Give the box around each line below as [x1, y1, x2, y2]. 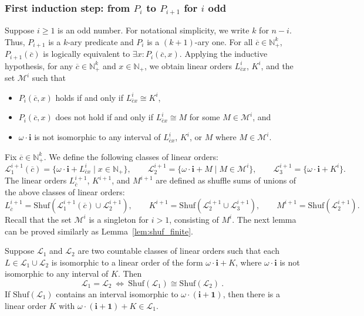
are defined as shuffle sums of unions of [156, 174, 296, 186]
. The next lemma [232, 213, 296, 225]
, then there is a [223, 287, 280, 300]
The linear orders [5, 174, 67, 186]
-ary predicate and [68, 35, 134, 47]
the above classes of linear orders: [5, 186, 125, 198]
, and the [261, 59, 294, 72]
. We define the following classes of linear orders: [43, 150, 218, 162]
